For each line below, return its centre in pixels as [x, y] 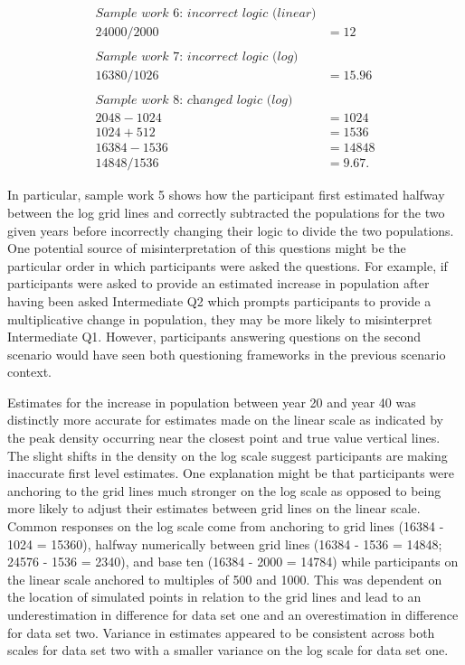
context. [29, 372]
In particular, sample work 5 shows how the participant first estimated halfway [226, 195]
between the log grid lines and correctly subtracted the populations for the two [226, 212]
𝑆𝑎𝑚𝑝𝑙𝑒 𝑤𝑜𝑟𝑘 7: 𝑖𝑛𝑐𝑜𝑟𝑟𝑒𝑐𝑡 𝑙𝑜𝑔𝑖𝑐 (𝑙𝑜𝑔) [197, 57]
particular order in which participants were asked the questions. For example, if [228, 265]
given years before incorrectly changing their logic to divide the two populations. [231, 230]
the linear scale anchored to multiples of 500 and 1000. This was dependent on [225, 579]
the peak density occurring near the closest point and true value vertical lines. [224, 438]
